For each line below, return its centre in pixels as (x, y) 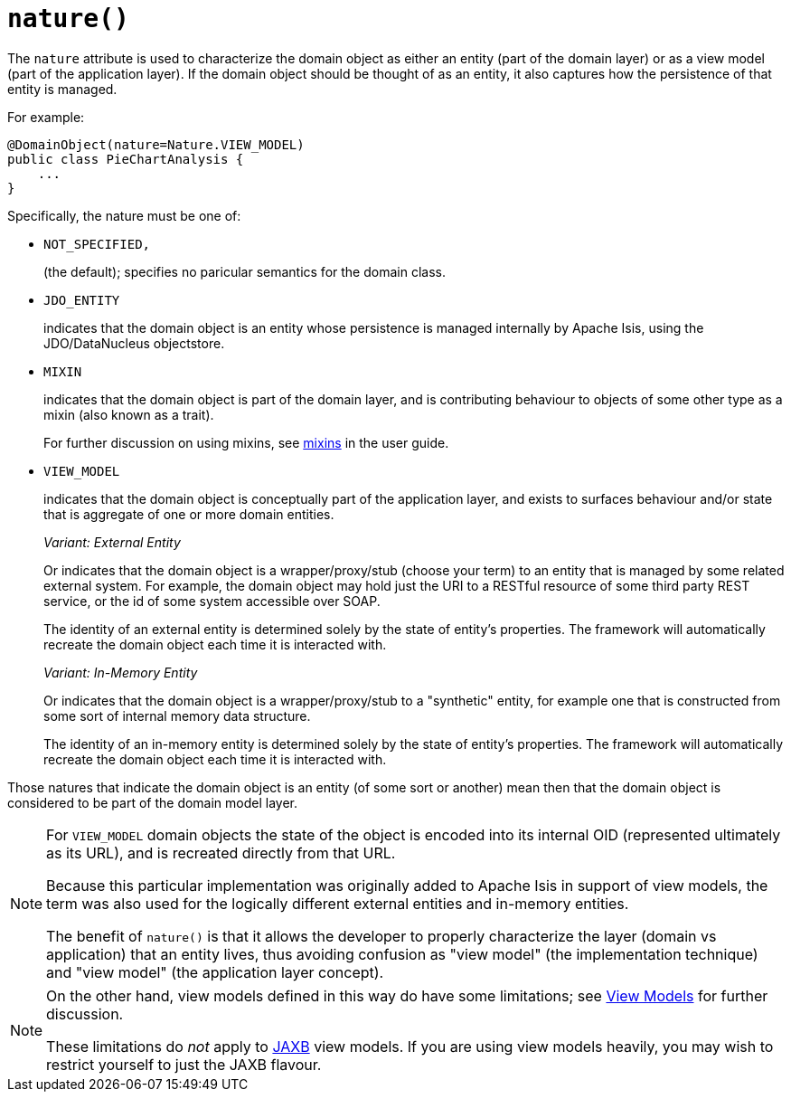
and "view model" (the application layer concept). (215, 972)
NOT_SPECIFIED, (97, 244)
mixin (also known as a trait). (129, 414)
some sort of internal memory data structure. (177, 715)
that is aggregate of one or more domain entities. (189, 514)
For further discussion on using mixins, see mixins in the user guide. (246, 442)
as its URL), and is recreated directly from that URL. (221, 853)
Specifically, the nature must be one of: (124, 215)
